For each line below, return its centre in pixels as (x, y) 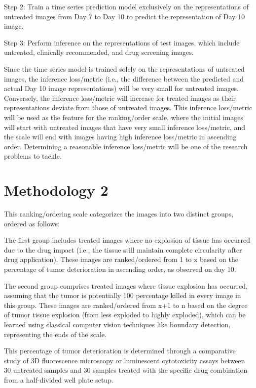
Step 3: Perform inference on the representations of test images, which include (122, 42)
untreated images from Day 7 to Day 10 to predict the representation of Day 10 (125, 16)
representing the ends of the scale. (55, 334)
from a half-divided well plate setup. (59, 379)
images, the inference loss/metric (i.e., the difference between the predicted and (124, 78)
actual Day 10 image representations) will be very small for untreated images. (121, 88)
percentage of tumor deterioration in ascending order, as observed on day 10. (120, 269)
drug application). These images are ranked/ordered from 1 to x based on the (121, 259)
